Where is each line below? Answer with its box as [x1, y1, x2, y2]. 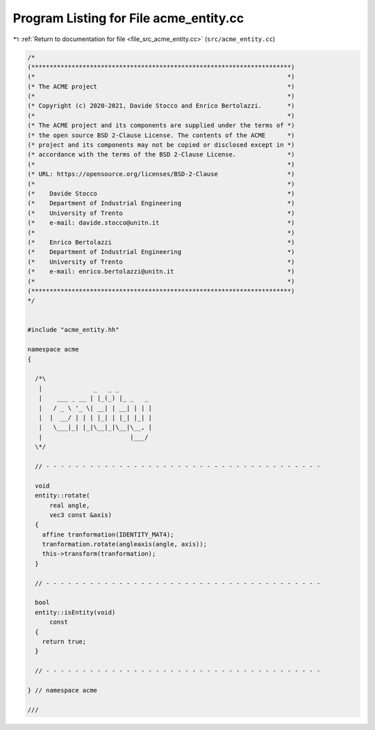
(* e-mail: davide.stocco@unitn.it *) [27, 219, 295, 227]
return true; [42, 637, 87, 645]
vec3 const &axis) [49, 511, 112, 518]
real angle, [49, 501, 90, 509]
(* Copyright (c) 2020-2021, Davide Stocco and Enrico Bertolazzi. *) [27, 102, 295, 110]
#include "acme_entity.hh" [27, 326, 119, 334]
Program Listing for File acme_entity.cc [12, 10, 244, 26]
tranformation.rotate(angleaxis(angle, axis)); [42, 540, 208, 548]
